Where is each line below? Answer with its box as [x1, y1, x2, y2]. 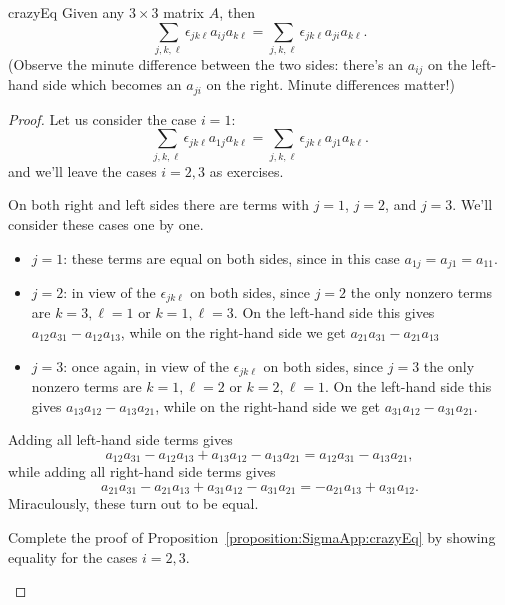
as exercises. [209, 160, 284, 181]
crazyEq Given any [8, 2, 125, 22]
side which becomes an [43, 74, 182, 95]
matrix [163, 2, 205, 22]
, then [219, 2, 255, 22]
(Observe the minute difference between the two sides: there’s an [8, 53, 404, 74]
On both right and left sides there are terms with [8, 194, 309, 215]
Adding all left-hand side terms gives [8, 429, 233, 450]
